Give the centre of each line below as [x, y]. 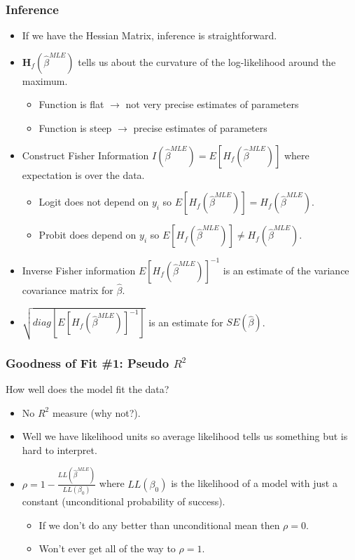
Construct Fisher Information [85, 155]
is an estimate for [186, 322]
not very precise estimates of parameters [212, 104]
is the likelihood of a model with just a [254, 483]
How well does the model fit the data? [88, 389]
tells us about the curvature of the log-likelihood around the [207, 61]
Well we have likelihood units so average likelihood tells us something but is [185, 436]
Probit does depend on [88, 235]
